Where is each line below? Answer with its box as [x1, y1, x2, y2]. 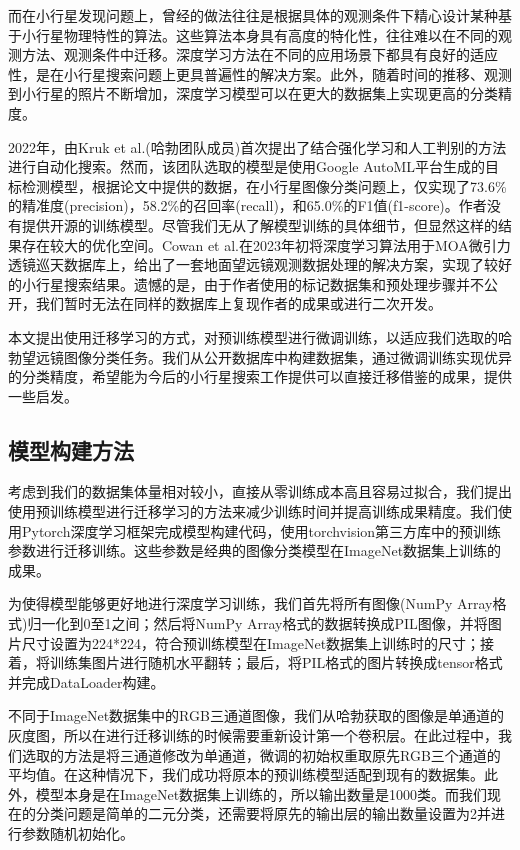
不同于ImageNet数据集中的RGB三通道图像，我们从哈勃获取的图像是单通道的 [8, 705, 504, 726]
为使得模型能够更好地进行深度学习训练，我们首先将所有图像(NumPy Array [8, 593, 493, 614]
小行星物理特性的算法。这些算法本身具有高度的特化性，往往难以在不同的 [21, 24, 498, 45]
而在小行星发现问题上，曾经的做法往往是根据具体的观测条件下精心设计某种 [8, 5, 498, 25]
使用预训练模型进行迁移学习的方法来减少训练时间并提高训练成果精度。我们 [8, 501, 498, 522]
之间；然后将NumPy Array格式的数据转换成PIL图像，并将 [111, 613, 488, 634]
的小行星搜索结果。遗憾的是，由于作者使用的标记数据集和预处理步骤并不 [8, 273, 484, 294]
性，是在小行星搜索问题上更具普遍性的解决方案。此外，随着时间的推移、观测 [8, 63, 512, 84]
